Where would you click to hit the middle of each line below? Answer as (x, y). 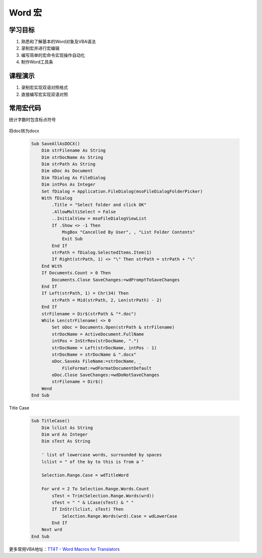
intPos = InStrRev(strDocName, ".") (95, 341)
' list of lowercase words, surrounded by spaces (102, 455)
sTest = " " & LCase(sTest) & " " (93, 502)
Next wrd (52, 530)
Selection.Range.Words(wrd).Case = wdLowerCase (120, 516)
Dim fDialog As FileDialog (74, 178)
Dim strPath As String (68, 164)
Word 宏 (25, 13)
